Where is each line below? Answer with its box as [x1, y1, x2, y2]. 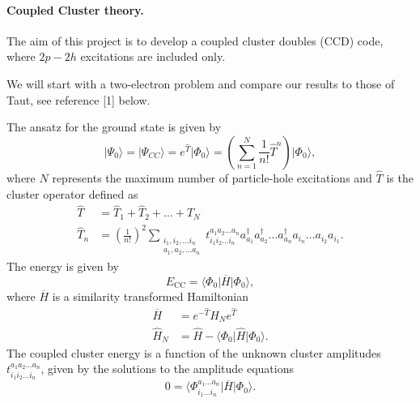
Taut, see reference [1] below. [6, 91, 151, 108]
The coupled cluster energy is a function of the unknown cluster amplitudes [6, 344, 381, 361]
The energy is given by [6, 257, 119, 274]
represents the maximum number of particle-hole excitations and [52, 169, 372, 186]
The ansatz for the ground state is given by [6, 118, 222, 135]
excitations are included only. [80, 48, 226, 65]
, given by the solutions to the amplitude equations [40, 360, 294, 377]
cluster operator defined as [6, 185, 138, 202]
